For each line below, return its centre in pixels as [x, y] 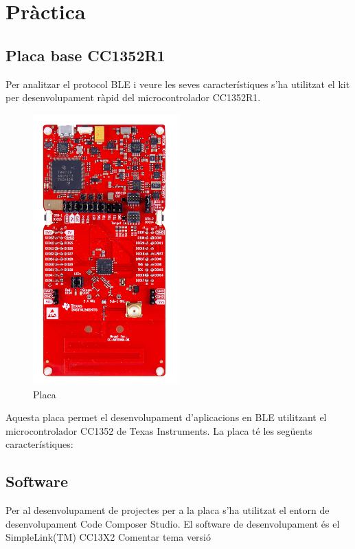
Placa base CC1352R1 [85, 55]
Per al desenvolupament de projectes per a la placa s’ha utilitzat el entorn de [168, 510]
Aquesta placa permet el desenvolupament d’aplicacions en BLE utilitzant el [166, 417]
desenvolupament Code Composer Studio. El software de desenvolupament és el [173, 523]
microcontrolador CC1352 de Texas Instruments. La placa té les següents [159, 430]
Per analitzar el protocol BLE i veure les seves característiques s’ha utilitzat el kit [178, 84]
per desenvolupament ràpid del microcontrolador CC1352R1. [133, 97]
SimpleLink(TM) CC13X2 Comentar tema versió [108, 537]
